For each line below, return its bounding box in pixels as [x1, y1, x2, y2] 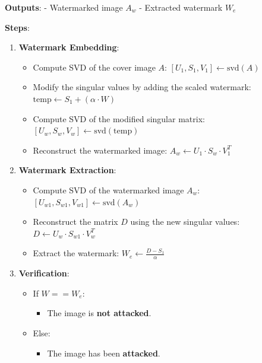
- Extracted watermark [139, 1, 223, 13]
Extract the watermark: [33, 247, 119, 259]
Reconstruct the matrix [33, 215, 118, 228]
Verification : [18, 267, 70, 279]
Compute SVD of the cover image [33, 60, 156, 73]
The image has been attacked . [47, 346, 160, 359]
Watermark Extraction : [18, 164, 116, 176]
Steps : [5, 21, 30, 33]
